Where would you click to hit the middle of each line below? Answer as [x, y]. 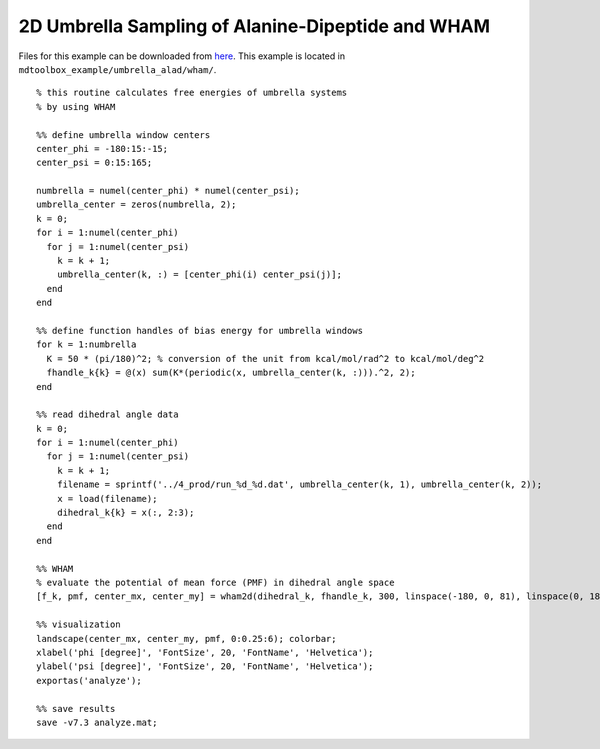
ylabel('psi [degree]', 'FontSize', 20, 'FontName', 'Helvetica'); [205, 666]
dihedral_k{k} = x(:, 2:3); [125, 513]
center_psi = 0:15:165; [94, 163]
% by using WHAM [76, 106]
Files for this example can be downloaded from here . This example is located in [181, 56]
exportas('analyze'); [89, 680]
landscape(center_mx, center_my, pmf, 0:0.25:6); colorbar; [186, 638]
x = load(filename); [107, 498]
